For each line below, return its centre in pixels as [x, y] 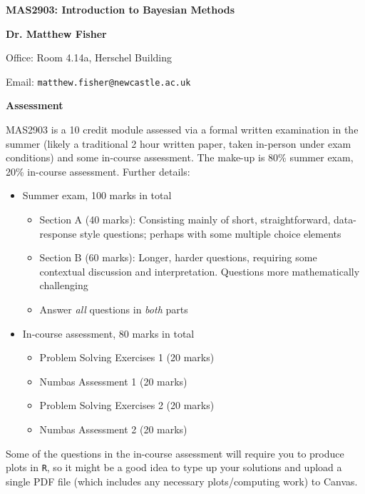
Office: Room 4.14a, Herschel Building [89, 57]
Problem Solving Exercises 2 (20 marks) [127, 405]
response [58, 233]
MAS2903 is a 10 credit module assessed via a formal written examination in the [182, 130]
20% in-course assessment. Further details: [98, 171]
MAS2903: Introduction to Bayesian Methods [120, 9]
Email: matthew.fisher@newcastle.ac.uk [98, 81]
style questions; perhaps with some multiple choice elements [211, 233]
